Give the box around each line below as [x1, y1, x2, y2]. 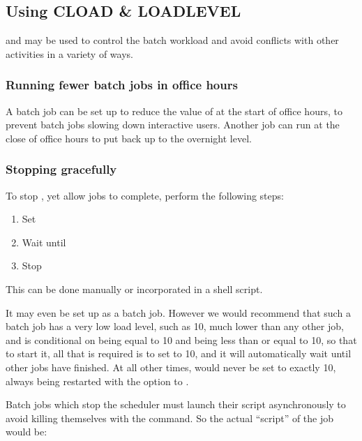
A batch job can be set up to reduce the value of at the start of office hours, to [6, 103, 342, 118]
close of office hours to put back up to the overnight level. [6, 130, 252, 145]
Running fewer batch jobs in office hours [6, 76, 238, 94]
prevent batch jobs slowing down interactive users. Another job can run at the [6, 117, 340, 132]
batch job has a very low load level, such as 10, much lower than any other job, [6, 319, 344, 334]
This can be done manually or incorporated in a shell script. [6, 281, 263, 296]
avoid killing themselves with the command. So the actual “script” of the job [6, 410, 334, 425]
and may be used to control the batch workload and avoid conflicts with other [6, 33, 339, 47]
